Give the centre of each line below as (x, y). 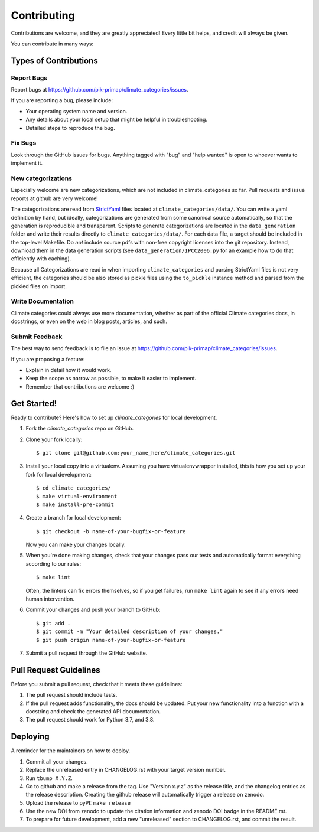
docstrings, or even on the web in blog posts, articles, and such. (89, 321)
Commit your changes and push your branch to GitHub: (93, 610)
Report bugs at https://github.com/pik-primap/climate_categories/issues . (100, 90)
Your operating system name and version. (77, 111)
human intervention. (50, 599)
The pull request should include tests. (71, 695)
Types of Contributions (54, 61)
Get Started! (34, 404)
